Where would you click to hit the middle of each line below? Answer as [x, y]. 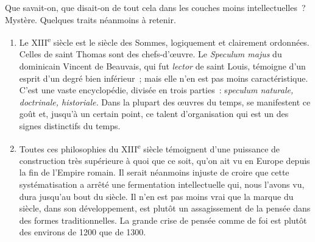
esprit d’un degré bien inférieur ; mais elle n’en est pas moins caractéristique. [164, 78]
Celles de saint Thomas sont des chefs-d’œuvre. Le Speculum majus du [150, 54]
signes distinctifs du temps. [70, 126]
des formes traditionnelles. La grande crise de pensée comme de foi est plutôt [163, 220]
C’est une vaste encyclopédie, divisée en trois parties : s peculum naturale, [156, 90]
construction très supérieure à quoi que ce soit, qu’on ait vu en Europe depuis [165, 160]
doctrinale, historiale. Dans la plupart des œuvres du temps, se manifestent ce [165, 101]
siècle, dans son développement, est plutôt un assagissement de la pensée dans [165, 208]
